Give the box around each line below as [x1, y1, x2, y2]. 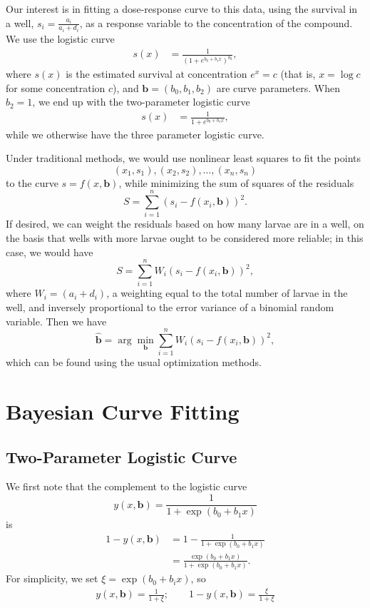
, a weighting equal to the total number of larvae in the [106, 285, 348, 300]
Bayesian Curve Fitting [6, 397, 240, 426]
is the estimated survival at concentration [66, 66, 247, 81]
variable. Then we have [6, 313, 107, 328]
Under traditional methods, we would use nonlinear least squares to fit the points [6, 151, 361, 166]
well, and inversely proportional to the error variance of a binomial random [6, 299, 334, 314]
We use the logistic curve [6, 31, 115, 46]
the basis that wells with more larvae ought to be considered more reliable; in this [6, 230, 364, 245]
